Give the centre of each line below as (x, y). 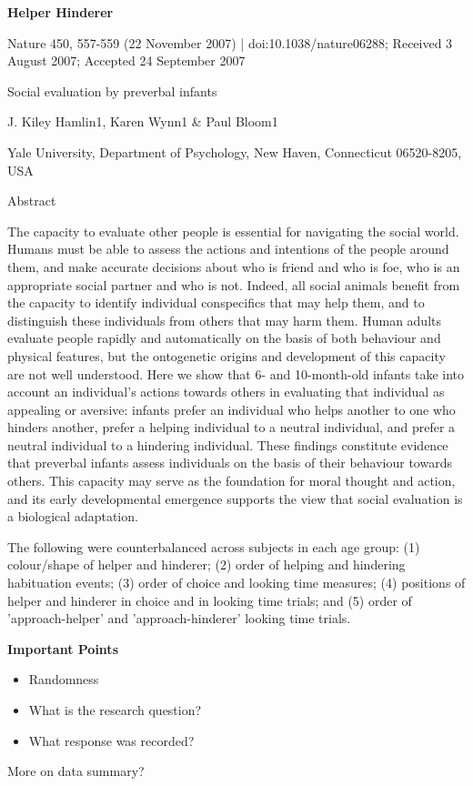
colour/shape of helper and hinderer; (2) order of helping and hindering (206, 564)
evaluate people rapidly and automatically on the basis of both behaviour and (224, 338)
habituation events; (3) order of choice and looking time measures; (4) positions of (236, 583)
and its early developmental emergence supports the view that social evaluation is (235, 498)
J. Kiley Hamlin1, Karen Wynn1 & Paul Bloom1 (143, 121)
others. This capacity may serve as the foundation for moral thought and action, (231, 481)
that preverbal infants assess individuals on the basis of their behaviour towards (230, 463)
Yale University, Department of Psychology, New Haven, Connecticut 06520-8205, (235, 151)
